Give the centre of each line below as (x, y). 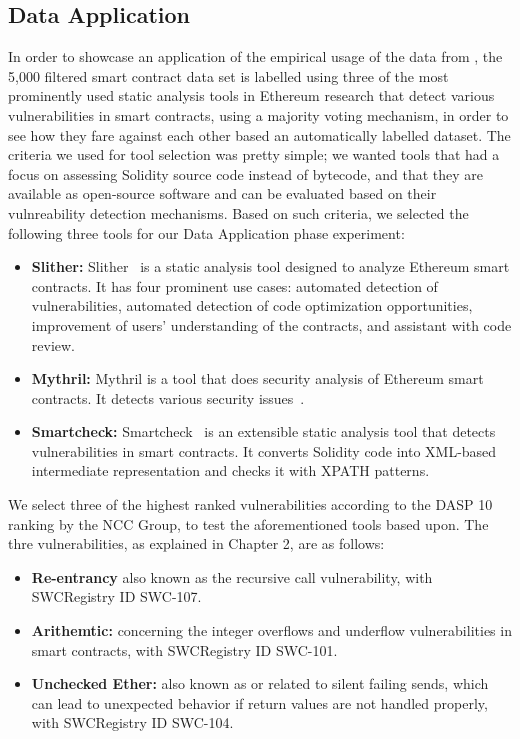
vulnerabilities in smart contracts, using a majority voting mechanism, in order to (258, 114)
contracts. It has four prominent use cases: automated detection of (234, 285)
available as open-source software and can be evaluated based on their (222, 193)
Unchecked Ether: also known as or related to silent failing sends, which (260, 683)
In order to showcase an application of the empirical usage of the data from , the (255, 56)
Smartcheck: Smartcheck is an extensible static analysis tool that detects (263, 431)
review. (53, 344)
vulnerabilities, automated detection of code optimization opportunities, (252, 305)
